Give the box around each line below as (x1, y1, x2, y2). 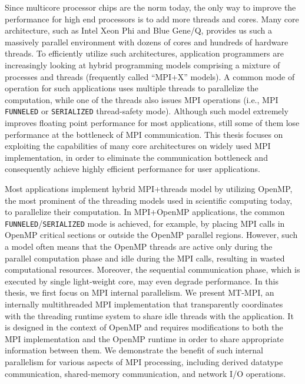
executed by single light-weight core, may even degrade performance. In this (5, 274, 279, 287)
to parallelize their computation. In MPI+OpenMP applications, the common (5, 206, 285, 218)
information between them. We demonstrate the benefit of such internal (5, 344, 263, 356)
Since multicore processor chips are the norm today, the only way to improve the (5, 1, 296, 13)
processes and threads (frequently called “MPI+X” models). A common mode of (5, 70, 295, 82)
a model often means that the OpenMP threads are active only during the (5, 240, 273, 252)
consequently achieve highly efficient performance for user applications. (5, 163, 260, 175)
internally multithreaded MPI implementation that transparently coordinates (5, 297, 283, 310)
